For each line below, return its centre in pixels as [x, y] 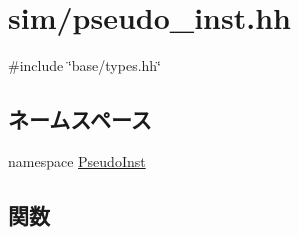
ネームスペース [80, 119]
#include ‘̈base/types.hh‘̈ [85, 65]
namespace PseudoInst [77, 160]
